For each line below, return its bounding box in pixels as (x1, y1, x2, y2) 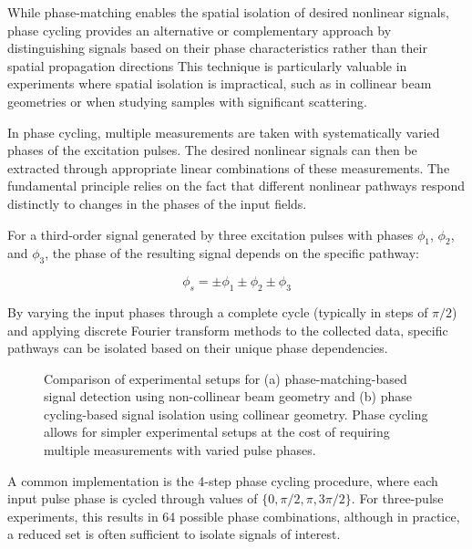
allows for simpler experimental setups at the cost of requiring (44, 422, 390, 441)
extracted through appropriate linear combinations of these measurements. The (7, 158, 450, 177)
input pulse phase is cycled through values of (7, 489, 258, 508)
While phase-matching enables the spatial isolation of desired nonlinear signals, (7, 3, 449, 21)
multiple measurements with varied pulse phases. (44, 440, 316, 460)
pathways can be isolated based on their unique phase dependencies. (7, 338, 388, 357)
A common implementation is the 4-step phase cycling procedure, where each (7, 471, 438, 490)
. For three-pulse (351, 489, 444, 508)
